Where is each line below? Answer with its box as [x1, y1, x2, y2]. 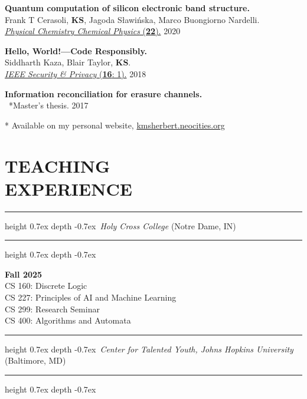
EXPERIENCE [5, 176, 132, 200]
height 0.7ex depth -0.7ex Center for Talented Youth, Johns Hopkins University [5, 342, 293, 355]
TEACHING [5, 153, 110, 177]
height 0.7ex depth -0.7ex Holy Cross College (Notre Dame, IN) [5, 219, 236, 232]
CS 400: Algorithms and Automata [5, 314, 131, 327]
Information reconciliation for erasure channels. [5, 87, 203, 100]
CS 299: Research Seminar [5, 302, 100, 315]
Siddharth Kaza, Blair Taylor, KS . [5, 56, 131, 68]
